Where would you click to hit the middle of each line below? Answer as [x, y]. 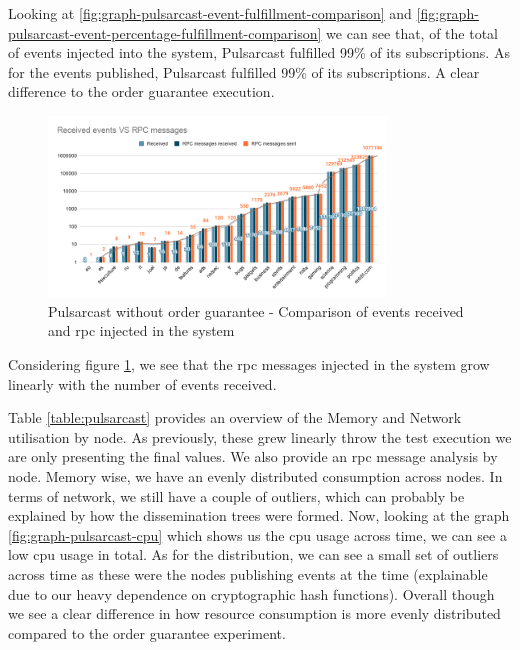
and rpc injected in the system [141, 330]
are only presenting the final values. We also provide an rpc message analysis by [253, 456]
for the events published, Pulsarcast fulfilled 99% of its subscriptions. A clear [244, 71]
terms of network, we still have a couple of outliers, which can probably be [236, 495]
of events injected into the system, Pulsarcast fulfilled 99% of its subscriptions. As [259, 52]
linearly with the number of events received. [142, 383]
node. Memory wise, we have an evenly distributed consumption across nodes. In [255, 475]
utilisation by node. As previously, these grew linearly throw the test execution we [260, 436]
